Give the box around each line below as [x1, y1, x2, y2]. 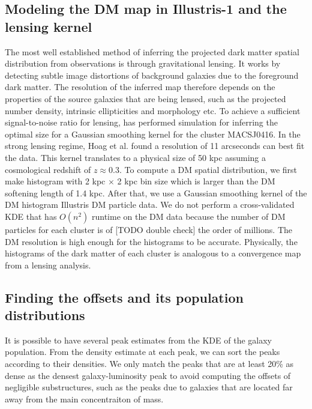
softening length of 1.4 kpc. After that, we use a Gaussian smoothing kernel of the [5, 186, 307, 199]
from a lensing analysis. [5, 258, 91, 271]
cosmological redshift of [5, 163, 91, 175]
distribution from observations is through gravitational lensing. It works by [5, 57, 281, 70]
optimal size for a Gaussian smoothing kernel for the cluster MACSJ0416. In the [5, 127, 301, 140]
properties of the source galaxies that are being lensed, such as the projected [5, 92, 286, 105]
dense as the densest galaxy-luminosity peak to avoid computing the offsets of [5, 369, 291, 381]
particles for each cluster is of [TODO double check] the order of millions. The [5, 223, 293, 235]
